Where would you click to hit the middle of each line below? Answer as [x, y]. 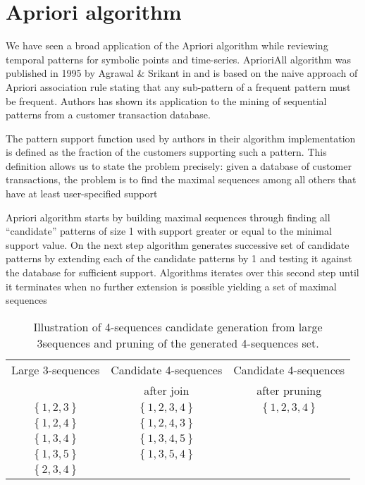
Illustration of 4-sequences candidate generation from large [178, 326]
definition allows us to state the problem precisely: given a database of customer [179, 165]
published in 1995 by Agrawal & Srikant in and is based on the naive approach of [182, 73]
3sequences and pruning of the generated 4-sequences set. [178, 343]
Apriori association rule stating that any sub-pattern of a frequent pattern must [178, 86]
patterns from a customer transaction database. [108, 115]
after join [167, 390]
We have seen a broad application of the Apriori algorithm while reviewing [167, 45]
